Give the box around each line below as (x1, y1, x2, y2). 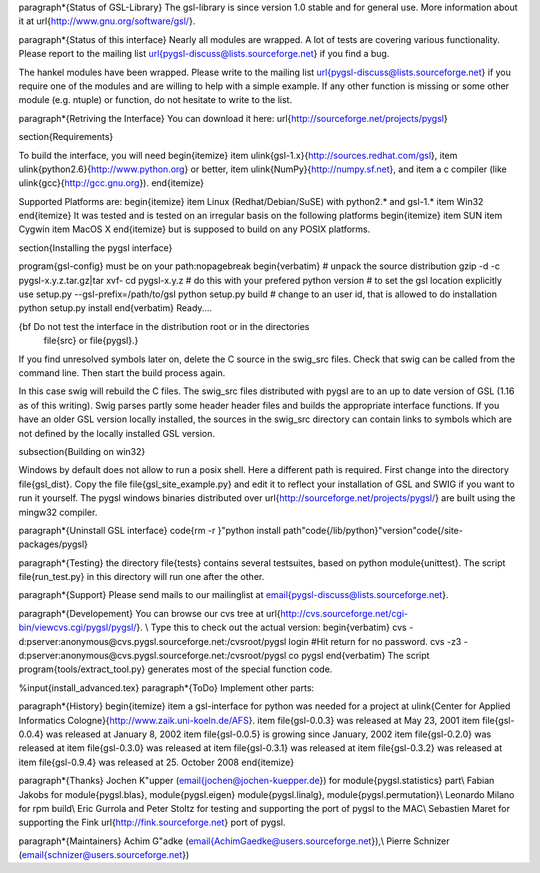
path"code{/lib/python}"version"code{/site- (283, 524, 464, 536)
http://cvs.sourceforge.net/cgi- (280, 607, 409, 619)
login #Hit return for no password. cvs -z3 (288, 635, 462, 647)
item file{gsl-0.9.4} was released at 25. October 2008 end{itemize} (18, 756, 295, 768)
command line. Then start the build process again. (18, 366, 226, 379)
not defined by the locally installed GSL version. (18, 427, 215, 439)
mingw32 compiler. (18, 506, 98, 518)
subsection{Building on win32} (18, 445, 146, 457)
